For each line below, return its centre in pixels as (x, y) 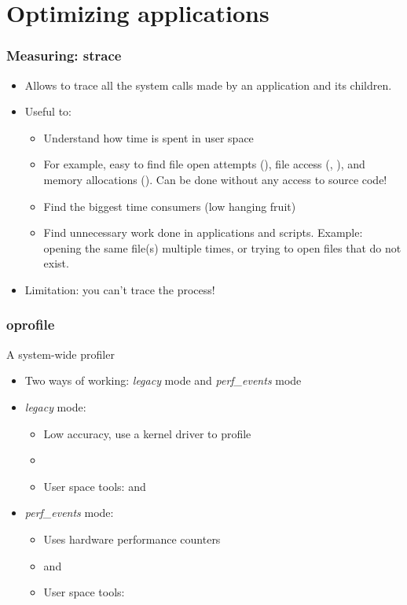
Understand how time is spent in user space (148, 137)
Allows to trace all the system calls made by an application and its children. (208, 85)
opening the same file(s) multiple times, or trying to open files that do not (222, 247)
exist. (56, 263)
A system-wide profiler (60, 354)
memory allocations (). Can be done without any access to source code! (215, 179)
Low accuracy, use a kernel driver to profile (147, 433)
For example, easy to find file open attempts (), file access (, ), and (204, 164)
